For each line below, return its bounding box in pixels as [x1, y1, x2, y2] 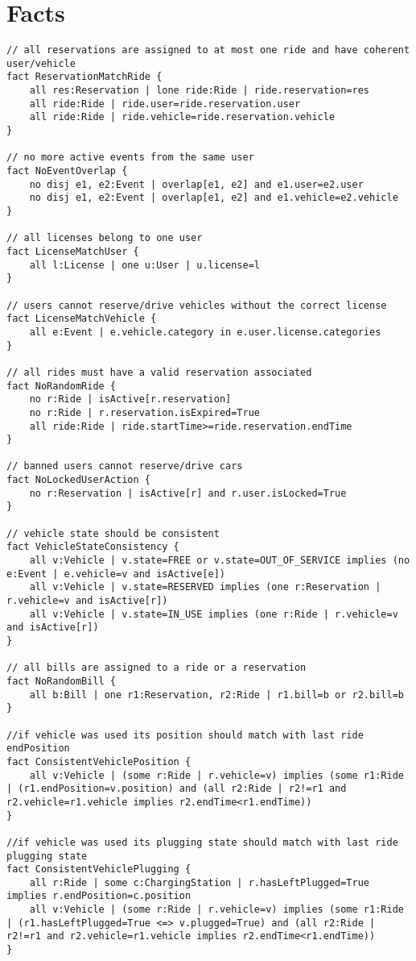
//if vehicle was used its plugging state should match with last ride [6, 836, 398, 848]
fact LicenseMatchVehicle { [6, 313, 157, 325]
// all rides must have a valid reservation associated [6, 366, 312, 378]
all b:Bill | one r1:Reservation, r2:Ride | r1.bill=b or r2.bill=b [29, 689, 404, 701]
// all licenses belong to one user [6, 232, 203, 244]
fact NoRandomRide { [6, 380, 117, 392]
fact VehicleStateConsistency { [6, 541, 179, 553]
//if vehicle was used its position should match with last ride [6, 729, 364, 741]
